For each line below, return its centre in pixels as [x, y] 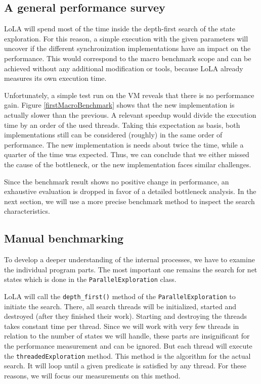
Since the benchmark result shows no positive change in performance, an [117, 181]
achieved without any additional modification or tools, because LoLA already [124, 68]
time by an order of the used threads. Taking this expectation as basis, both [122, 125]
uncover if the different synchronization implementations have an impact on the [127, 48]
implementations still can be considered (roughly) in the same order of [113, 135]
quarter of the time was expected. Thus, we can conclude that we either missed [127, 154]
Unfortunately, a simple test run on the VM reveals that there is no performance [129, 95]
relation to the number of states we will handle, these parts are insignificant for [127, 336]
